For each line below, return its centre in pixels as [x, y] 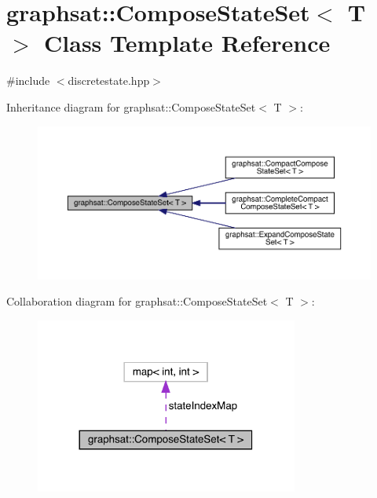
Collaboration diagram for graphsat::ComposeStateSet [137, 301]
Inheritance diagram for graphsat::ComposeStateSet [131, 106]
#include [28, 81]
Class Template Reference [187, 43]
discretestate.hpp [109, 81]
